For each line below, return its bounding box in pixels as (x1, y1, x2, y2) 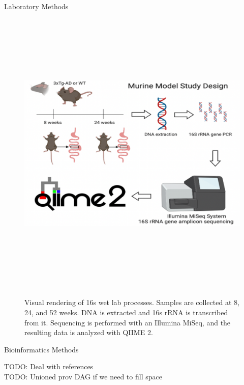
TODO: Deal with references (4, 361, 94, 372)
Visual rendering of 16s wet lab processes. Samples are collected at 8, (24, 297, 239, 308)
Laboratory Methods (4, 1, 69, 11)
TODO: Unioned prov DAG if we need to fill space (4, 371, 162, 381)
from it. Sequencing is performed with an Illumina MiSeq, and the (24, 317, 231, 327)
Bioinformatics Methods (4, 344, 79, 354)
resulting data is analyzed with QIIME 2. (24, 327, 153, 338)
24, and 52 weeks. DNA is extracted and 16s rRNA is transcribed (24, 307, 228, 317)
